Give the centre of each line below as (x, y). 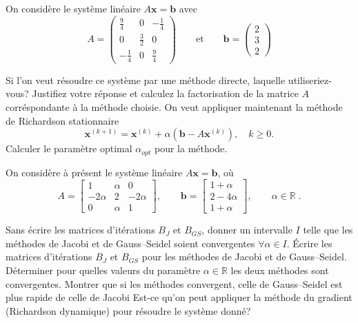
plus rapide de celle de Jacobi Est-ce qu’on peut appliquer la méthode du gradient (179, 297)
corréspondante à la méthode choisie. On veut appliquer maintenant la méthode (174, 106)
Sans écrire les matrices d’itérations (80, 230)
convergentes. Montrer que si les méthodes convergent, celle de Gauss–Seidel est (174, 283)
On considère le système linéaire (73, 8)
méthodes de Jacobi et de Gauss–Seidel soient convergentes (130, 243)
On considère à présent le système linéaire (94, 172)
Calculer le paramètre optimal (69, 148)
